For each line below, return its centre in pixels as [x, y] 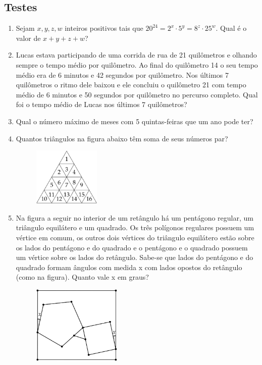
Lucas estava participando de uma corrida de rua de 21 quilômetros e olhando [136, 55]
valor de [28, 38]
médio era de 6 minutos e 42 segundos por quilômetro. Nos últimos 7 [122, 74]
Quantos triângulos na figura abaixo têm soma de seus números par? [122, 138]
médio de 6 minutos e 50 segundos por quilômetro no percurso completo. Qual [137, 94]
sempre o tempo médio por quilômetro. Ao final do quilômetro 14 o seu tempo [137, 64]
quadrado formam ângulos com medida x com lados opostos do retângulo [129, 267]
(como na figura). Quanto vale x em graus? [82, 277]
